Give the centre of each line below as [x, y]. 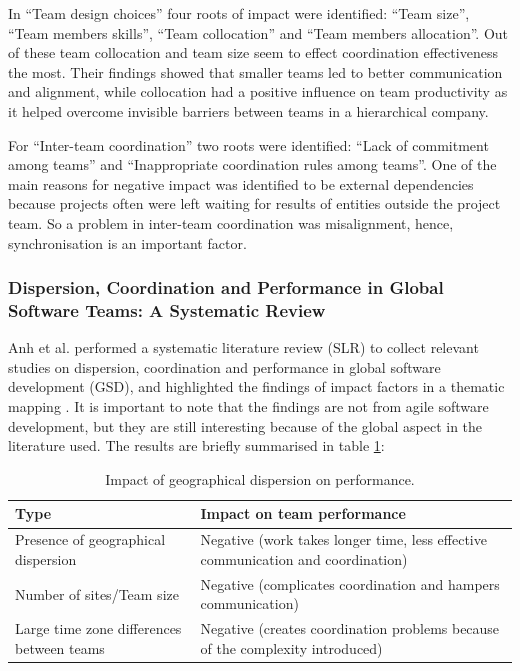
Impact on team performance [303, 513]
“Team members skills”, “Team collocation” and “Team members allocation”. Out [258, 32]
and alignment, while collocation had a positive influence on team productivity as [258, 91]
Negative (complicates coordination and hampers [350, 583]
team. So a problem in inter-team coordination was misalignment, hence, [231, 222]
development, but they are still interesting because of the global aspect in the [245, 425]
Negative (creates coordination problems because [350, 628]
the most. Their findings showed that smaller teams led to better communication [255, 71]
